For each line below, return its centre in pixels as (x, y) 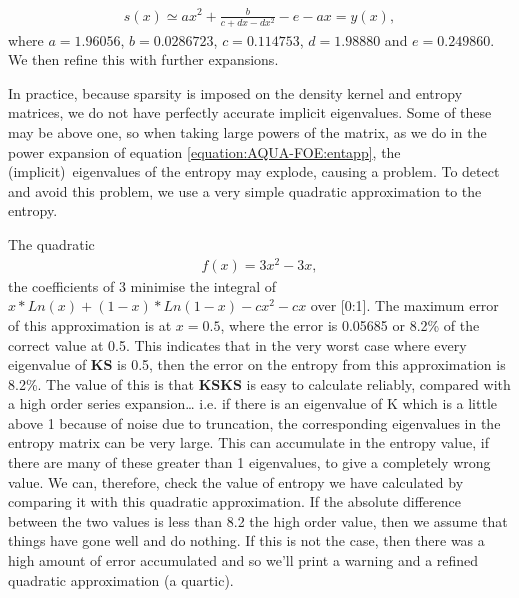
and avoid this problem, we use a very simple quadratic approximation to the (245, 190)
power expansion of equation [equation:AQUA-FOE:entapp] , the (204, 151)
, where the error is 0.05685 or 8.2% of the (350, 324)
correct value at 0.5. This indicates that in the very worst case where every (237, 344)
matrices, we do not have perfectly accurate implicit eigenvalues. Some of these (250, 112)
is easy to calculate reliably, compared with (378, 383)
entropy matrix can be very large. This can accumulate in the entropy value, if (248, 442)
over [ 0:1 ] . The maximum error (404, 305)
